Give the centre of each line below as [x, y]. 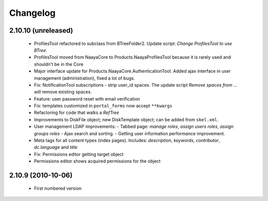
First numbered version [58, 188]
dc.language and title [56, 147]
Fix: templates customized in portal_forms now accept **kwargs [103, 106]
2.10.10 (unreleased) [41, 30]
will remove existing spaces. [63, 92]
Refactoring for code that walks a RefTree [76, 113]
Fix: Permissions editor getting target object [79, 154]
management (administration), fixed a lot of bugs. [84, 78]
